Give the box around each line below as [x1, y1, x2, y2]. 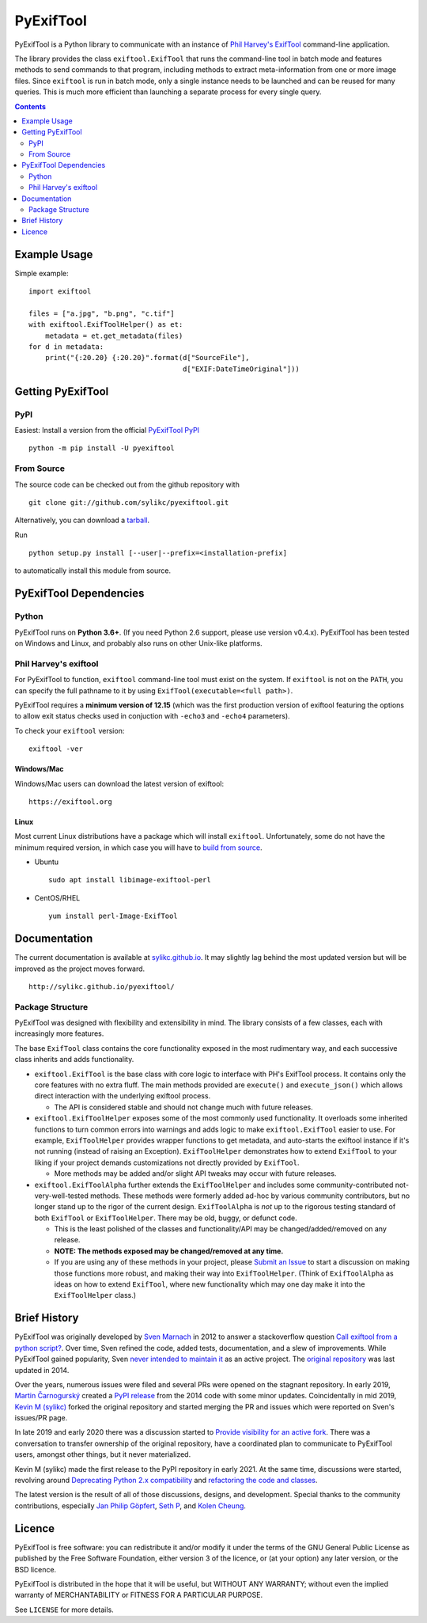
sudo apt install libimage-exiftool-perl [48, 875, 211, 885]
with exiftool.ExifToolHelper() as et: [28, 320, 183, 329]
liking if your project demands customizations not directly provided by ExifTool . [34, 1158, 300, 1167]
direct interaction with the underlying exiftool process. [34, 1091, 211, 1101]
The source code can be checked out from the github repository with [14, 480, 240, 489]
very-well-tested [34, 1191, 89, 1200]
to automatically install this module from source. [14, 566, 172, 575]
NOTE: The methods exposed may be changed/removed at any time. [54, 1246, 284, 1256]
